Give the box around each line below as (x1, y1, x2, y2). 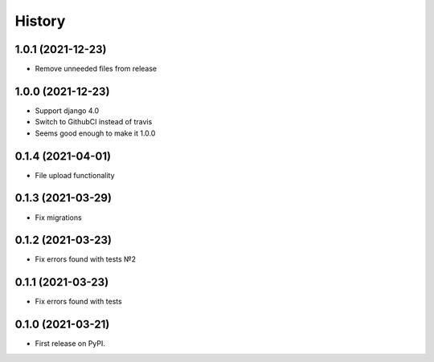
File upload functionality (35, 170, 116, 180)
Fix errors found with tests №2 (35, 254, 137, 264)
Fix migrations (35, 213, 82, 222)
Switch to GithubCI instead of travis (35, 117, 153, 127)
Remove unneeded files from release (35, 64, 158, 74)
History (14, 12, 66, 30)
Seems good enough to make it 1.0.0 (35, 128, 156, 138)
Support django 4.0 (35, 105, 100, 116)
